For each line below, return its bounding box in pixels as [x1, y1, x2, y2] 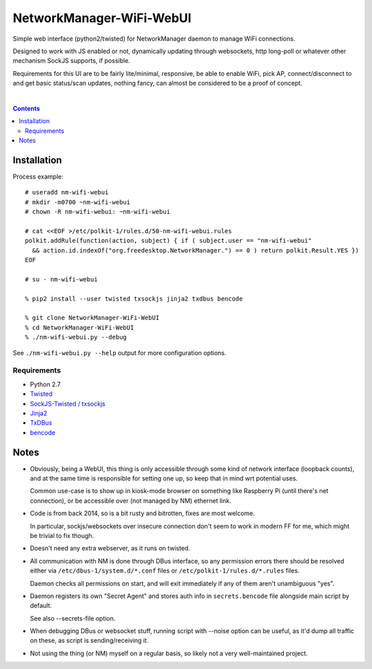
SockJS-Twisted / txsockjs [30, 399, 106, 408]
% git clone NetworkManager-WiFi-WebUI [25, 314, 160, 322]
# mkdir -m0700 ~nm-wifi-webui [25, 198, 131, 206]
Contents [12, 104, 41, 112]
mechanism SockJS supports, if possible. [12, 57, 131, 65]
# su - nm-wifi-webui [25, 275, 98, 283]
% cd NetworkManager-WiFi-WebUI [25, 323, 134, 331]
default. [30, 601, 52, 610]
